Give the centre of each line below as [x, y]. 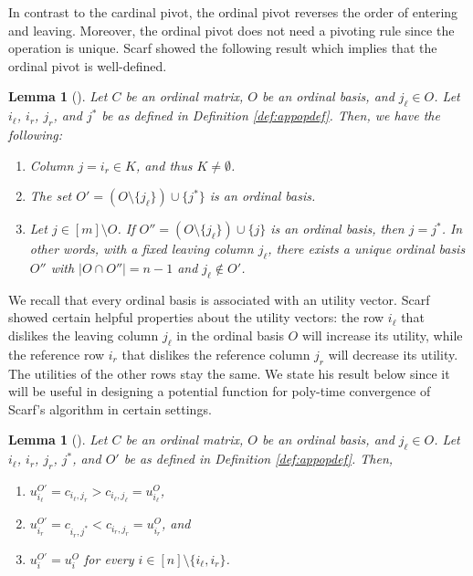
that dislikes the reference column [216, 354]
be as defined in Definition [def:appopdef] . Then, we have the [271, 115]
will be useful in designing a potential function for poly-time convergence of [220, 391]
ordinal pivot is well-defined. [88, 65]
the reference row [57, 354]
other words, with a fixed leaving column [142, 249]
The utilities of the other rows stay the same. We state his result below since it [229, 373]
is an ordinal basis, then [337, 229]
